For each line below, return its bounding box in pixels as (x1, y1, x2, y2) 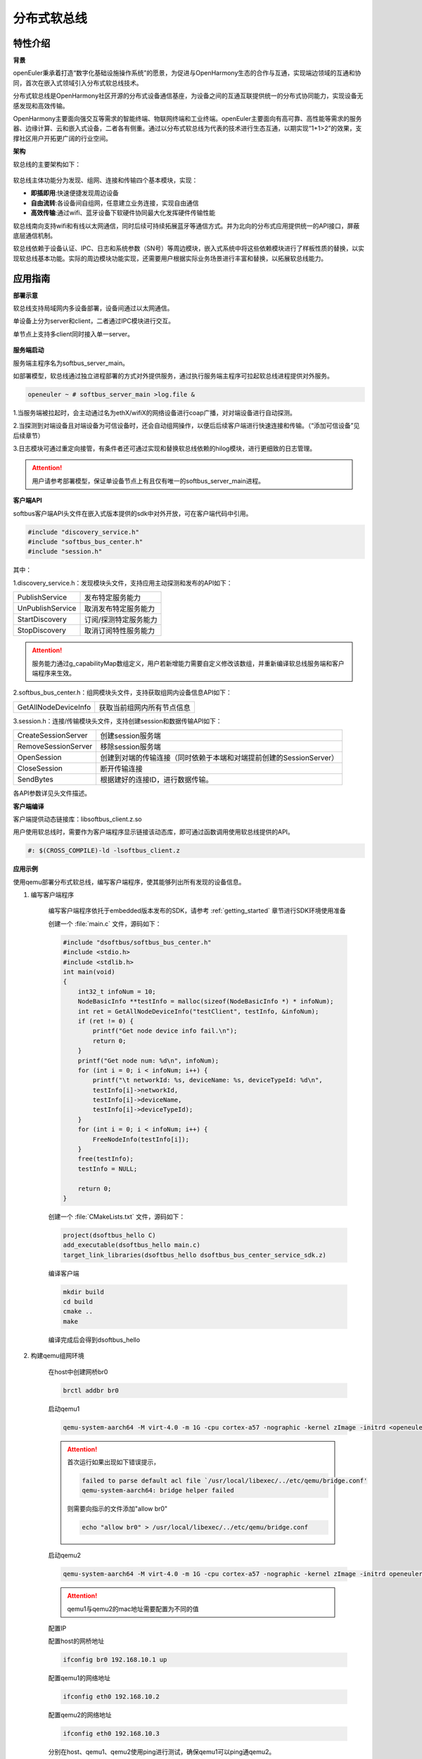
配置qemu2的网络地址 (48, 1710, 112, 1720)
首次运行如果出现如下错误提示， (67, 1457, 160, 1466)
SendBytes (17, 775, 54, 785)
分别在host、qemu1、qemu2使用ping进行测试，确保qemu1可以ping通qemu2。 (48, 1748, 276, 1756)
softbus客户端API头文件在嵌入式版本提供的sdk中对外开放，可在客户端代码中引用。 (13, 509, 252, 517)
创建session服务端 (100, 731, 161, 741)
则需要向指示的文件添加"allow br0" (67, 1504, 168, 1513)
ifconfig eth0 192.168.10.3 (63, 1729, 160, 1738)
